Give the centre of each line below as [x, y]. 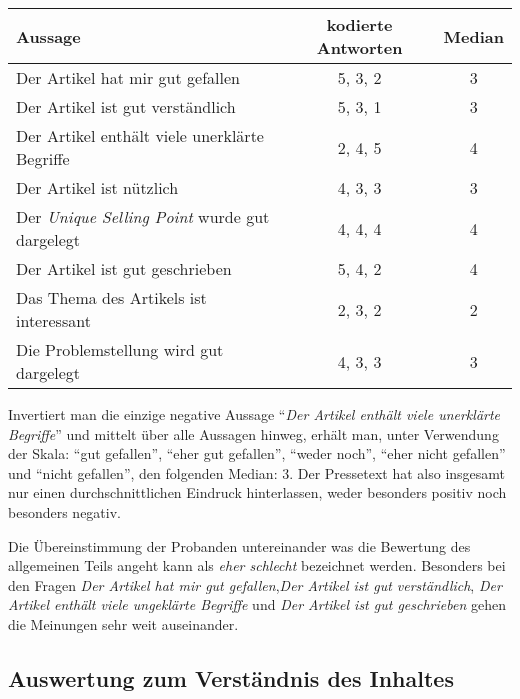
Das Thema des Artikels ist [111, 297]
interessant [53, 320]
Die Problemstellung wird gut [120, 349]
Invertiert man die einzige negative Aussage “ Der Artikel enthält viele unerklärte [254, 414]
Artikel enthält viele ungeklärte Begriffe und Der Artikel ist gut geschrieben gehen [257, 604]
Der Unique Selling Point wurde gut [143, 216]
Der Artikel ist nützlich [97, 187]
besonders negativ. [64, 511]
